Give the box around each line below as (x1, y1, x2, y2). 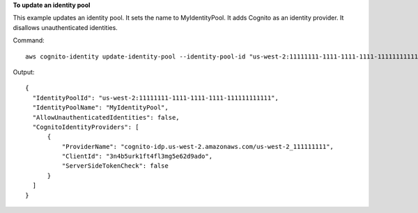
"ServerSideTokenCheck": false (61, 162, 169, 170)
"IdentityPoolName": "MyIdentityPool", (32, 104, 169, 111)
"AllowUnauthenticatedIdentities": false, (32, 113, 180, 121)
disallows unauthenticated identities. (13, 23, 118, 31)
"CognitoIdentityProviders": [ (32, 123, 139, 131)
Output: (13, 68, 35, 76)
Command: (13, 36, 45, 45)
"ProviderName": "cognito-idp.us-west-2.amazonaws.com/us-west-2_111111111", (61, 143, 334, 150)
